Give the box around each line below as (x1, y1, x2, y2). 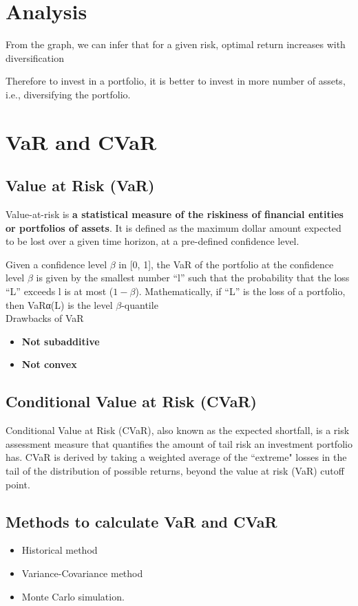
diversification (6, 50, 64, 65)
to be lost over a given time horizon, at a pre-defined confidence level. (6, 234, 299, 248)
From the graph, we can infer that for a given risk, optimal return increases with (6, 37, 346, 52)
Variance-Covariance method (21, 565, 143, 580)
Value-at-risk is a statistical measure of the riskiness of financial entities (6, 207, 344, 221)
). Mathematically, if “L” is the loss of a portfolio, (135, 284, 346, 299)
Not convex (21, 357, 77, 371)
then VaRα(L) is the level (6, 297, 113, 312)
